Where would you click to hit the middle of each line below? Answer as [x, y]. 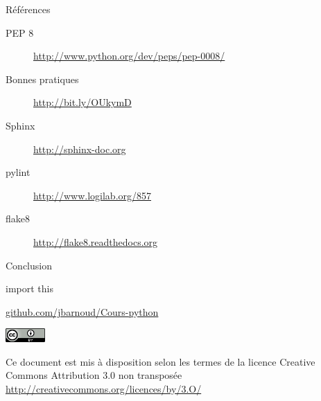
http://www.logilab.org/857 [93, 195]
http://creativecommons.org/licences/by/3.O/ [104, 389]
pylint [18, 172]
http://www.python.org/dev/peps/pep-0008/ [129, 56]
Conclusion [29, 265]
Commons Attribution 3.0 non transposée [94, 375]
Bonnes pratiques [42, 79]
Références [28, 9]
